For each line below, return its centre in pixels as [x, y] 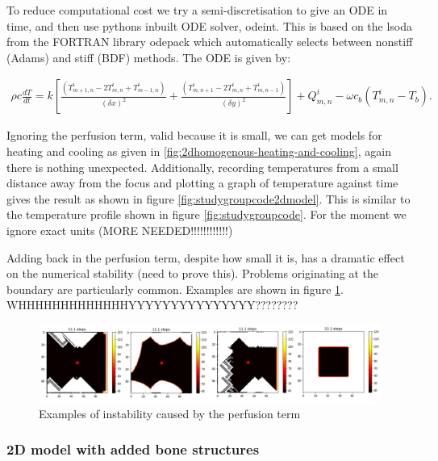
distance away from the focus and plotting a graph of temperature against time [202, 183]
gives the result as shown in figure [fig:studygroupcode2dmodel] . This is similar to [209, 198]
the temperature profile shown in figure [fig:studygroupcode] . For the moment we [206, 214]
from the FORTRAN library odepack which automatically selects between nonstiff [210, 42]
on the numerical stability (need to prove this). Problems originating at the [193, 273]
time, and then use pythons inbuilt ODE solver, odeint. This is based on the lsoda [210, 25]
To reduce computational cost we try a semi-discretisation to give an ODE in [197, 10]
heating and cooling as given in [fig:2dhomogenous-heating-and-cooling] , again [199, 151]
